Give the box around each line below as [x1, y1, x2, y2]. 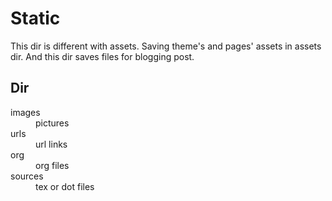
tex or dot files [35, 180, 95, 192]
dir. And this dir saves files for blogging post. [10, 50, 195, 62]
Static [10, 7, 61, 30]
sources [10, 170, 44, 182]
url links [35, 138, 68, 150]
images [10, 106, 41, 118]
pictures [35, 117, 70, 129]
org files [35, 159, 70, 171]
